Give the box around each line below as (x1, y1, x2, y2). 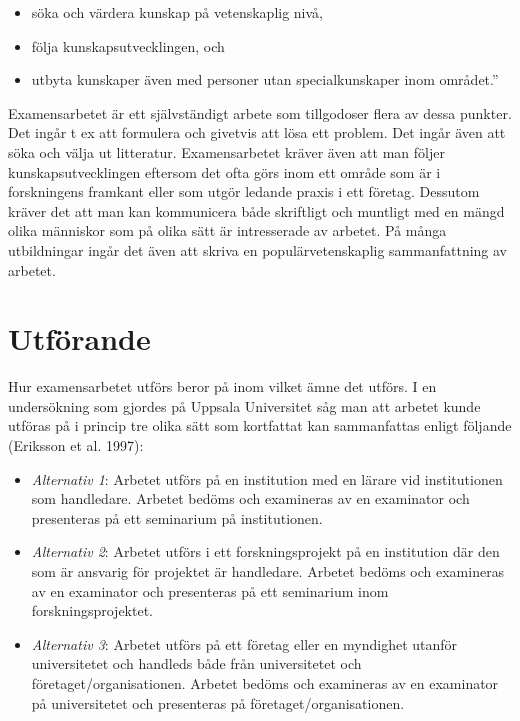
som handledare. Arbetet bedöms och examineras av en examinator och (31, 488, 470, 509)
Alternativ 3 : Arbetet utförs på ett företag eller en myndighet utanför (31, 633, 458, 654)
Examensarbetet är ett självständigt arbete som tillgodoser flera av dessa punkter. (8, 102, 512, 123)
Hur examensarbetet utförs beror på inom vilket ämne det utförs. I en (8, 376, 437, 397)
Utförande (8, 318, 151, 359)
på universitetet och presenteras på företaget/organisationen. (31, 692, 405, 713)
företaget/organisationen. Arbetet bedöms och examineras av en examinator (31, 672, 499, 693)
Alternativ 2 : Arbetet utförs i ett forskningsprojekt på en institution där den (31, 541, 500, 562)
